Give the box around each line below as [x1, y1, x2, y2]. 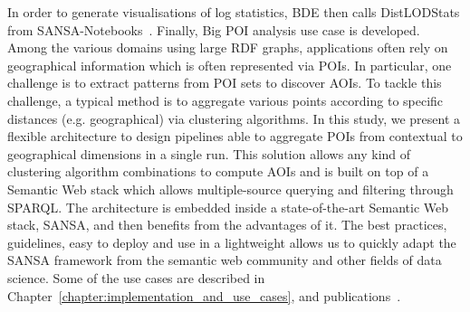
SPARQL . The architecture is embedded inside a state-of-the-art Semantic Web [7, 197, 449, 216]
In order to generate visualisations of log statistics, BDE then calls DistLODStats [7, 3, 460, 21]
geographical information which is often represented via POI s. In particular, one [7, 55, 452, 74]
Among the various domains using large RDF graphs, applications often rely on [7, 38, 448, 57]
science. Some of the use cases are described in [7, 268, 265, 287]
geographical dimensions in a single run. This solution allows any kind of [7, 144, 411, 163]
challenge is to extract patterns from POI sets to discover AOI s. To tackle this [7, 73, 442, 92]
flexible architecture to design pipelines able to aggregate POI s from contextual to [7, 127, 463, 146]
